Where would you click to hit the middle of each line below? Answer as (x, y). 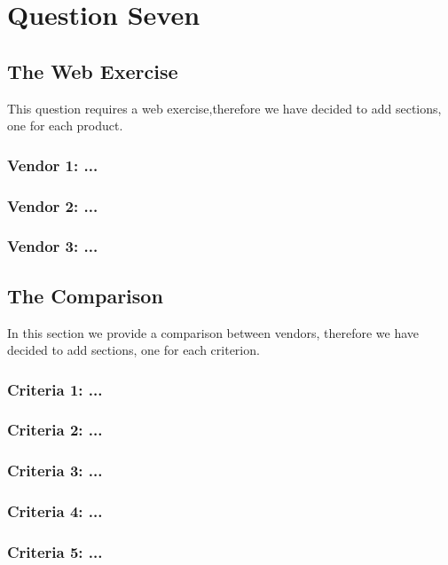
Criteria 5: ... (55, 551)
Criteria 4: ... (55, 511)
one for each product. (65, 126)
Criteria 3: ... (55, 471)
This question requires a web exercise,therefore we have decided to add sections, (224, 108)
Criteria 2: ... (55, 430)
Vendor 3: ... (53, 246)
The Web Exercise (93, 71)
